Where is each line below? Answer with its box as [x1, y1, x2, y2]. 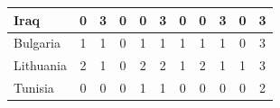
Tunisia [14, 78, 54, 97]
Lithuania [14, 56, 67, 75]
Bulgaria [14, 33, 61, 52]
